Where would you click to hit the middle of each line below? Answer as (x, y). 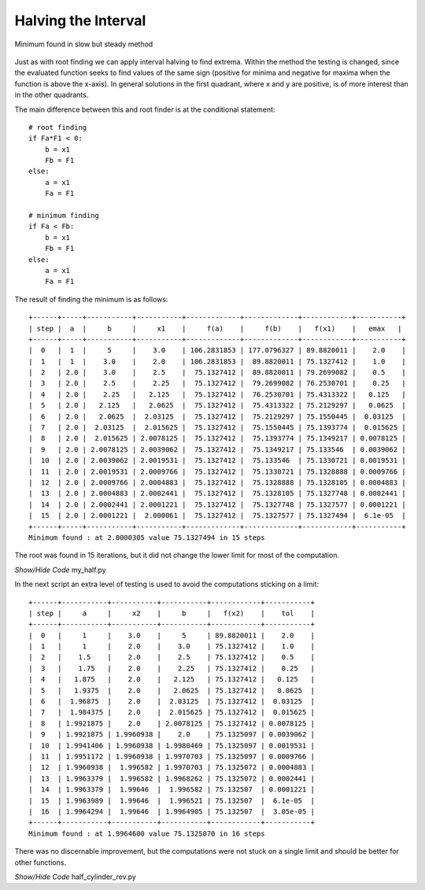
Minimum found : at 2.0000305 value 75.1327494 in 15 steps (147, 537)
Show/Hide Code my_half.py (60, 570)
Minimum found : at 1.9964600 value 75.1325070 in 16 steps (147, 833)
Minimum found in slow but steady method (84, 44)
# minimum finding (64, 216)
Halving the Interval (80, 20)
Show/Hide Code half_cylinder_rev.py (76, 877)
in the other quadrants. (52, 95)
